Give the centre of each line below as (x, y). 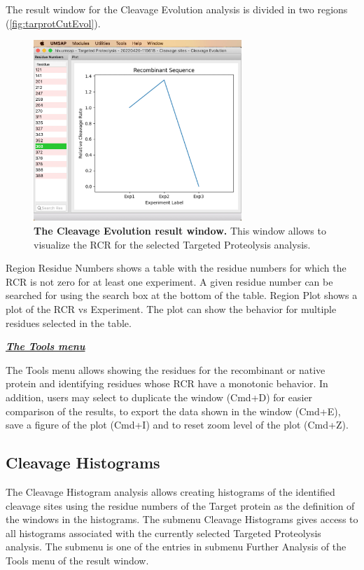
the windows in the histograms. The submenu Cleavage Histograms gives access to (182, 519)
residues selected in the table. (69, 322)
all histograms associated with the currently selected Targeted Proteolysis (163, 533)
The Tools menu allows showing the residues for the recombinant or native (166, 369)
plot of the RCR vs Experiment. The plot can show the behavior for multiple (171, 308)
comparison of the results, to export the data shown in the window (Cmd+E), (173, 411)
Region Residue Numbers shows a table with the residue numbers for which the (176, 268)
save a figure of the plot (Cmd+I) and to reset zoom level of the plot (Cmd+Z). (177, 425)
